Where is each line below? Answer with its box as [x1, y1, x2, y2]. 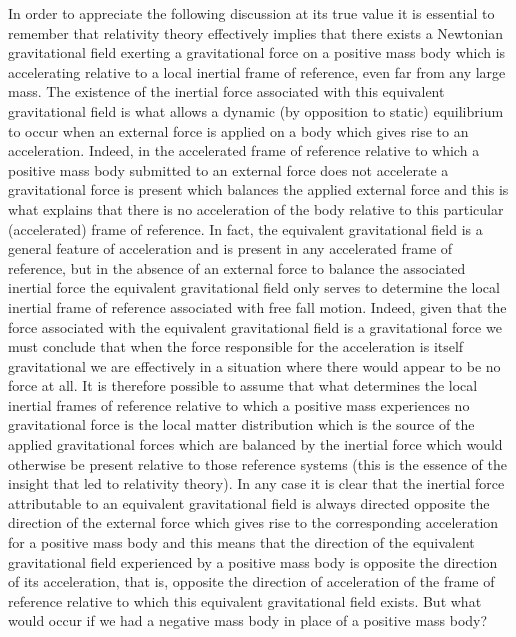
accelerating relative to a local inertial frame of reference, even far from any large [8, 61, 506, 82]
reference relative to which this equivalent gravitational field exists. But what [8, 590, 482, 611]
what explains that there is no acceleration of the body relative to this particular [8, 198, 504, 219]
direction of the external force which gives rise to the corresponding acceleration [8, 512, 499, 533]
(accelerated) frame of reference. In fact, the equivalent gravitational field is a [8, 218, 483, 239]
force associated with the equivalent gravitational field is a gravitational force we [8, 316, 502, 337]
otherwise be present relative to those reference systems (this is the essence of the [8, 453, 508, 474]
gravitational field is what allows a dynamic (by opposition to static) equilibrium [8, 100, 504, 121]
